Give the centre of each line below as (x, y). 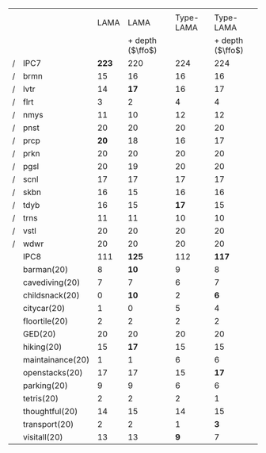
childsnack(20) (51, 295)
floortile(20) (46, 321)
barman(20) (46, 269)
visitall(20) (43, 437)
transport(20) (48, 424)
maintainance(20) (56, 360)
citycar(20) (44, 308)
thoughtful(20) (50, 411)
